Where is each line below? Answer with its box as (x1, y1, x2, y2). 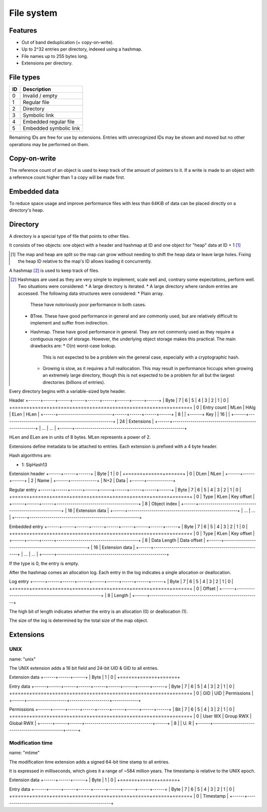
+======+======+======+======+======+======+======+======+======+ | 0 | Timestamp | (9, 793, 228, 799)
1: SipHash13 (21, 461, 47, 468)
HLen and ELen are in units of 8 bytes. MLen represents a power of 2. (9, 434, 151, 440)
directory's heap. (9, 207, 44, 213)
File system (9, 7, 58, 18)
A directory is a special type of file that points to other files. (9, 233, 130, 239)
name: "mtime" (9, 750, 40, 756)
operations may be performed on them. (9, 141, 89, 147)
